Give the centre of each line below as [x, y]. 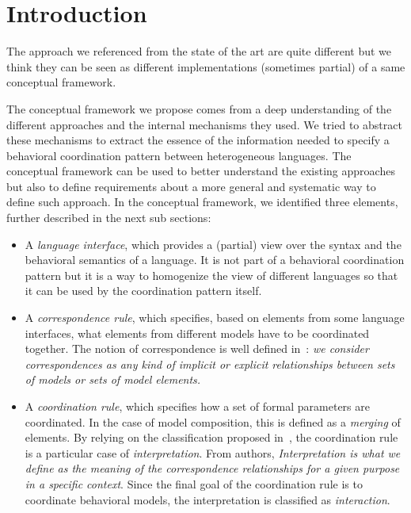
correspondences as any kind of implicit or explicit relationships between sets [210, 364]
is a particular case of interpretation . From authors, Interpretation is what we [213, 452]
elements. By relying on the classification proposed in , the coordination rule [211, 437]
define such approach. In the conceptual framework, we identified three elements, [202, 202]
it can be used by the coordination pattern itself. [143, 291]
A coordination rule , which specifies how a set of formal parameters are [197, 406]
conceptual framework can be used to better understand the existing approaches [201, 171]
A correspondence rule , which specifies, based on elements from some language [215, 318]
